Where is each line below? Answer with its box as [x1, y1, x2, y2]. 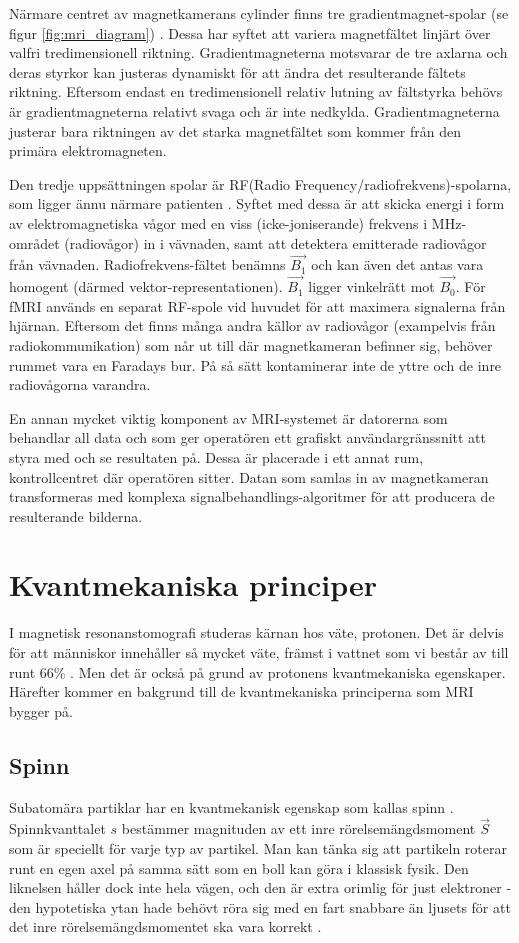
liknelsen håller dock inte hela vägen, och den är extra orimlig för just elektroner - [9, 877, 512, 898]
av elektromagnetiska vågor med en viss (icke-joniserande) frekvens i [9, 212, 428, 233]
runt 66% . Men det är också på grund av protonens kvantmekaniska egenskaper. [9, 661, 506, 682]
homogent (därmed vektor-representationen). [9, 276, 283, 297]
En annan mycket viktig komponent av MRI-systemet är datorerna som [9, 407, 448, 428]
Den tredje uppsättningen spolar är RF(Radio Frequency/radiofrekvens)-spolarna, [9, 173, 512, 194]
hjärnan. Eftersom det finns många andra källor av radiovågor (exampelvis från [9, 315, 496, 336]
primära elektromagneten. [9, 140, 167, 161]
